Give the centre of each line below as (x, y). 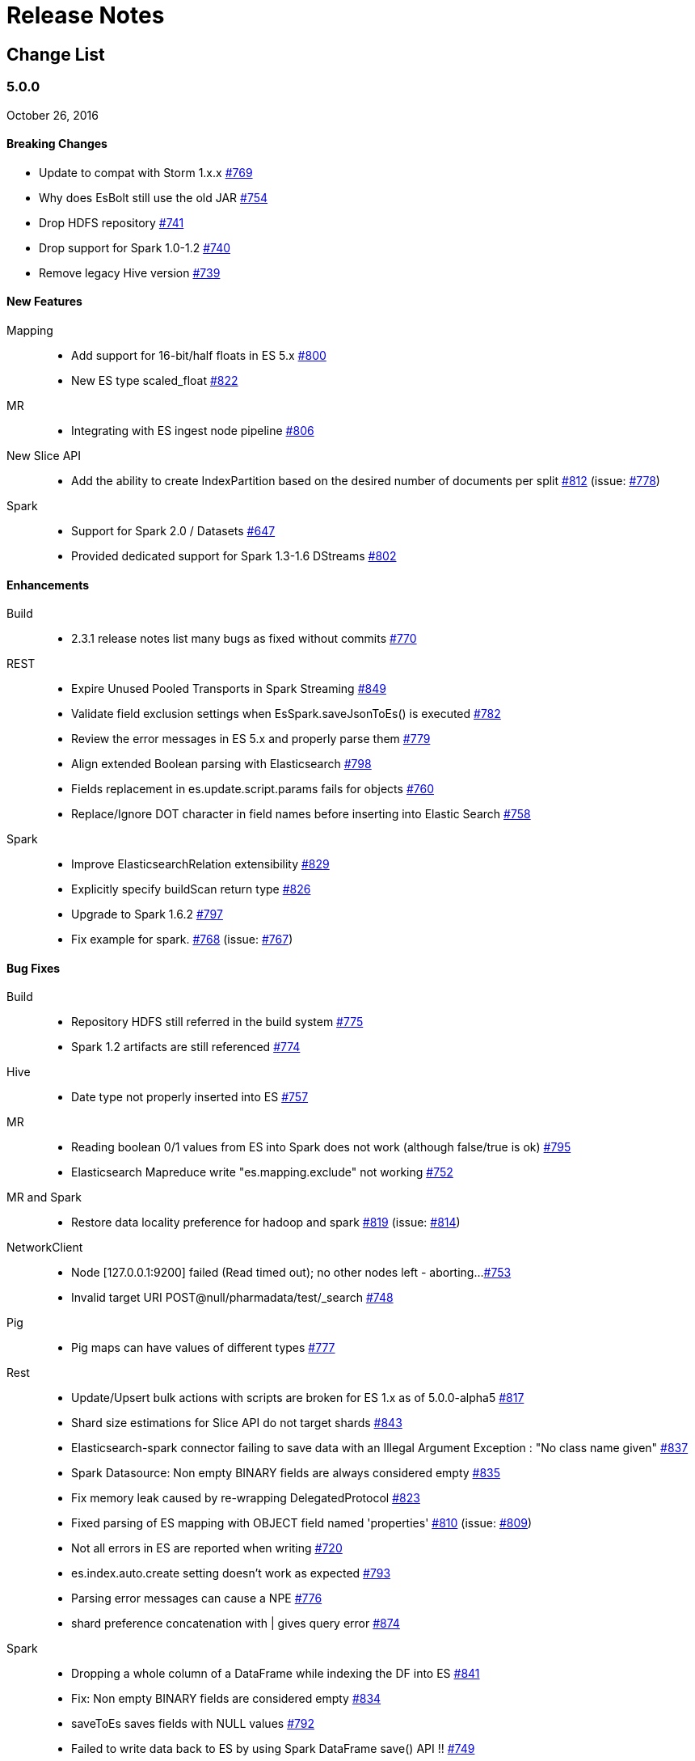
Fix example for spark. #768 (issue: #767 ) (182, 940)
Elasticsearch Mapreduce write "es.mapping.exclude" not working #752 (262, 1172)
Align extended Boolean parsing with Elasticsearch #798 (221, 764)
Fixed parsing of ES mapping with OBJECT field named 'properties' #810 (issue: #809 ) (302, 1523)
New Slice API (44, 455)
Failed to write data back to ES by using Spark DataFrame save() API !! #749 (273, 1749)
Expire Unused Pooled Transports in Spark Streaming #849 (229, 689)
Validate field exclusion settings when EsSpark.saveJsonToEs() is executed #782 (286, 714)
